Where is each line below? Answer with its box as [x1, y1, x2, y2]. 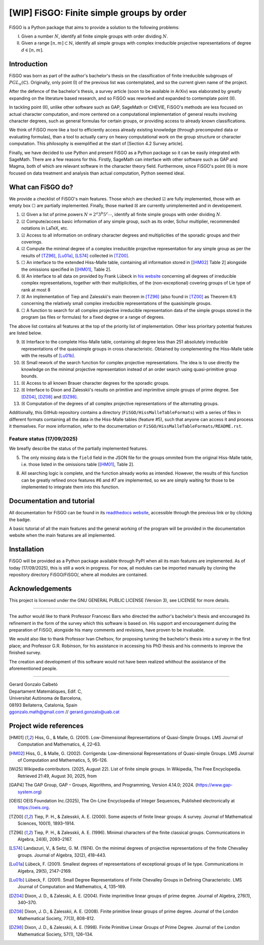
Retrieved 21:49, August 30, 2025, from [18, 773, 97, 779]
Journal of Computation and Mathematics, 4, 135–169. [18, 884, 127, 890]
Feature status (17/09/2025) [9, 435, 78, 442]
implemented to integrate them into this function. [21, 484, 120, 490]
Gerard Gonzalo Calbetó [9, 681, 58, 687]
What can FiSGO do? [9, 183, 73, 191]
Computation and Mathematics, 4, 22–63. [18, 741, 101, 747]
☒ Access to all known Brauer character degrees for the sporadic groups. [21, 380, 170, 386]
